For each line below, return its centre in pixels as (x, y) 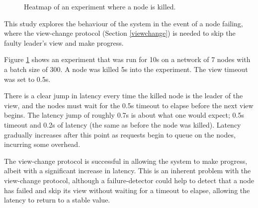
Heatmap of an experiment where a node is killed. (100, 6)
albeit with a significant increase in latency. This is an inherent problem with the (128, 171)
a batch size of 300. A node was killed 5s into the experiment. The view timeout (126, 69)
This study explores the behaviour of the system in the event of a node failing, (124, 23)
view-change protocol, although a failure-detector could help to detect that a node (129, 180)
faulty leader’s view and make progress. (64, 42)
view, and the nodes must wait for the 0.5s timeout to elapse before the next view (129, 105)
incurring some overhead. (42, 144)
